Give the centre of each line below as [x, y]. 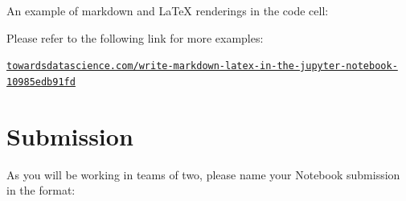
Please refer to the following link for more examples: [135, 37]
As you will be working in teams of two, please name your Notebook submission [203, 174]
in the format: [41, 190]
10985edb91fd [41, 82]
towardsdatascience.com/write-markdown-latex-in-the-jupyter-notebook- [202, 66]
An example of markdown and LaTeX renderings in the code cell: [168, 10]
